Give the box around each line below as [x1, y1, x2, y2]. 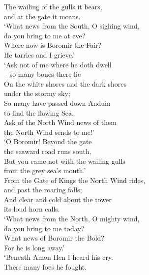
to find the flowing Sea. [4, 107, 74, 118]
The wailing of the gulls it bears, [4, 1, 102, 11]
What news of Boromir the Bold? [4, 233, 104, 243]
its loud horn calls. [4, 204, 60, 214]
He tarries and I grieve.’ [4, 49, 75, 60]
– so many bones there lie [4, 69, 81, 79]
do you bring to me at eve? [4, 30, 86, 40]
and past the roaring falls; [4, 184, 82, 195]
